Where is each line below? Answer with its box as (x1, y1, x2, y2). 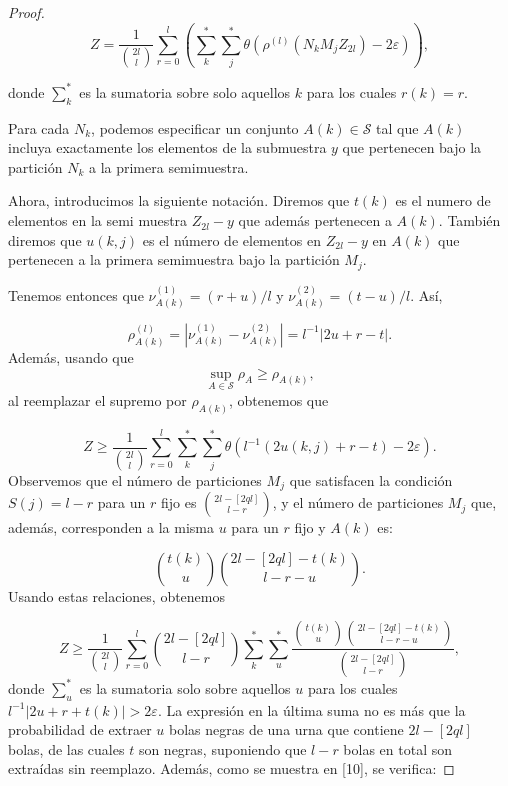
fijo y (294, 517, 326, 538)
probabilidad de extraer (8, 719, 152, 740)
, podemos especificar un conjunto (91, 117, 299, 138)
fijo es (160, 492, 197, 513)
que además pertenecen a (238, 210, 392, 231)
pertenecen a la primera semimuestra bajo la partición (8, 249, 340, 270)
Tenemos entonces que (8, 284, 144, 305)
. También (438, 210, 501, 231)
